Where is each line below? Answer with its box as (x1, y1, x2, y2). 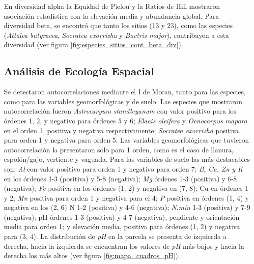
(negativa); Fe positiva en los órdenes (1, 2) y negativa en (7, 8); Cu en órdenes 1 (4, 183, 249, 193)
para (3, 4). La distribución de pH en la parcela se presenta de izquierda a (4, 231, 226, 241)
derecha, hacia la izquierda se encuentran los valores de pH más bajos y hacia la (4, 240, 244, 251)
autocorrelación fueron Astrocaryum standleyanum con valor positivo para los (4, 106, 236, 116)
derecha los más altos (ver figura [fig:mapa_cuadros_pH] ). (4, 250, 180, 261)
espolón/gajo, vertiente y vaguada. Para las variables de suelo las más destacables (4, 154, 250, 164)
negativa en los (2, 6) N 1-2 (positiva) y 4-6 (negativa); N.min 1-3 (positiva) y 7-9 (4, 202, 250, 212)
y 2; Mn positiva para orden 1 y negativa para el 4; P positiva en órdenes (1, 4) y (4, 192, 249, 203)
